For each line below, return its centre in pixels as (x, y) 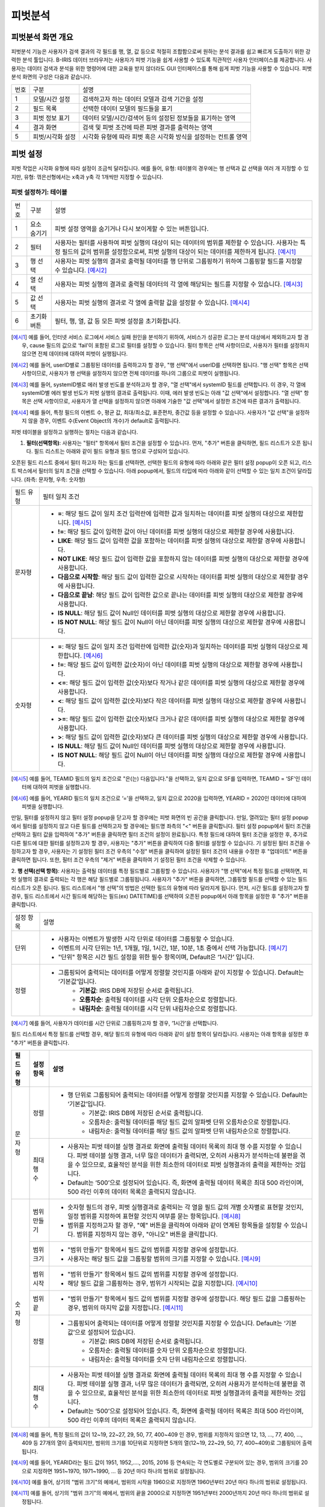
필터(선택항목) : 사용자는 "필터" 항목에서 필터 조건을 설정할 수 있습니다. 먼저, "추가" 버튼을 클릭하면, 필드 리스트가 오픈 (164, 442)
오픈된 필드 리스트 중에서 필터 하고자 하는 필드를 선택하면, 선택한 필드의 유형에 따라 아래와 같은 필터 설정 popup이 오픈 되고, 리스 (162, 462)
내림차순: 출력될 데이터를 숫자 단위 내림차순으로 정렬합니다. (167, 1359)
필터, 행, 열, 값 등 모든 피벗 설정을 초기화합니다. (117, 321)
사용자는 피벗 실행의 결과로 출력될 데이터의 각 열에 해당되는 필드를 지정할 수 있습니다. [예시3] (179, 284)
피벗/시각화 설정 (54, 137)
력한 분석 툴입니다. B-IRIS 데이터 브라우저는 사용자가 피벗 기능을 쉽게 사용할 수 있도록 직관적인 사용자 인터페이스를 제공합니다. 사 (162, 60)
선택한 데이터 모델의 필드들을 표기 (127, 109)
